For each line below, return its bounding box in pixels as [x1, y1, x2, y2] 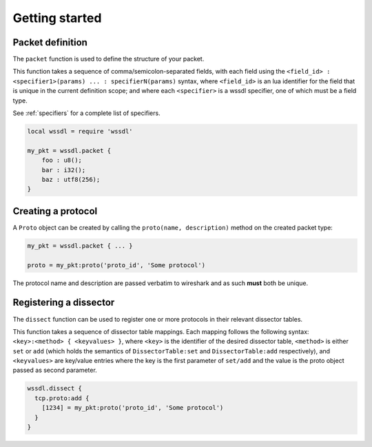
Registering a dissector [12, 297, 115, 309]
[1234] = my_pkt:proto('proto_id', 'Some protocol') [41, 404, 224, 412]
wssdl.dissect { [27, 384, 83, 393]
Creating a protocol [12, 205, 98, 217]
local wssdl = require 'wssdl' [27, 127, 134, 135]
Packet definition [12, 37, 87, 48]
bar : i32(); [41, 166, 86, 174]
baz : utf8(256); [41, 176, 101, 183]
